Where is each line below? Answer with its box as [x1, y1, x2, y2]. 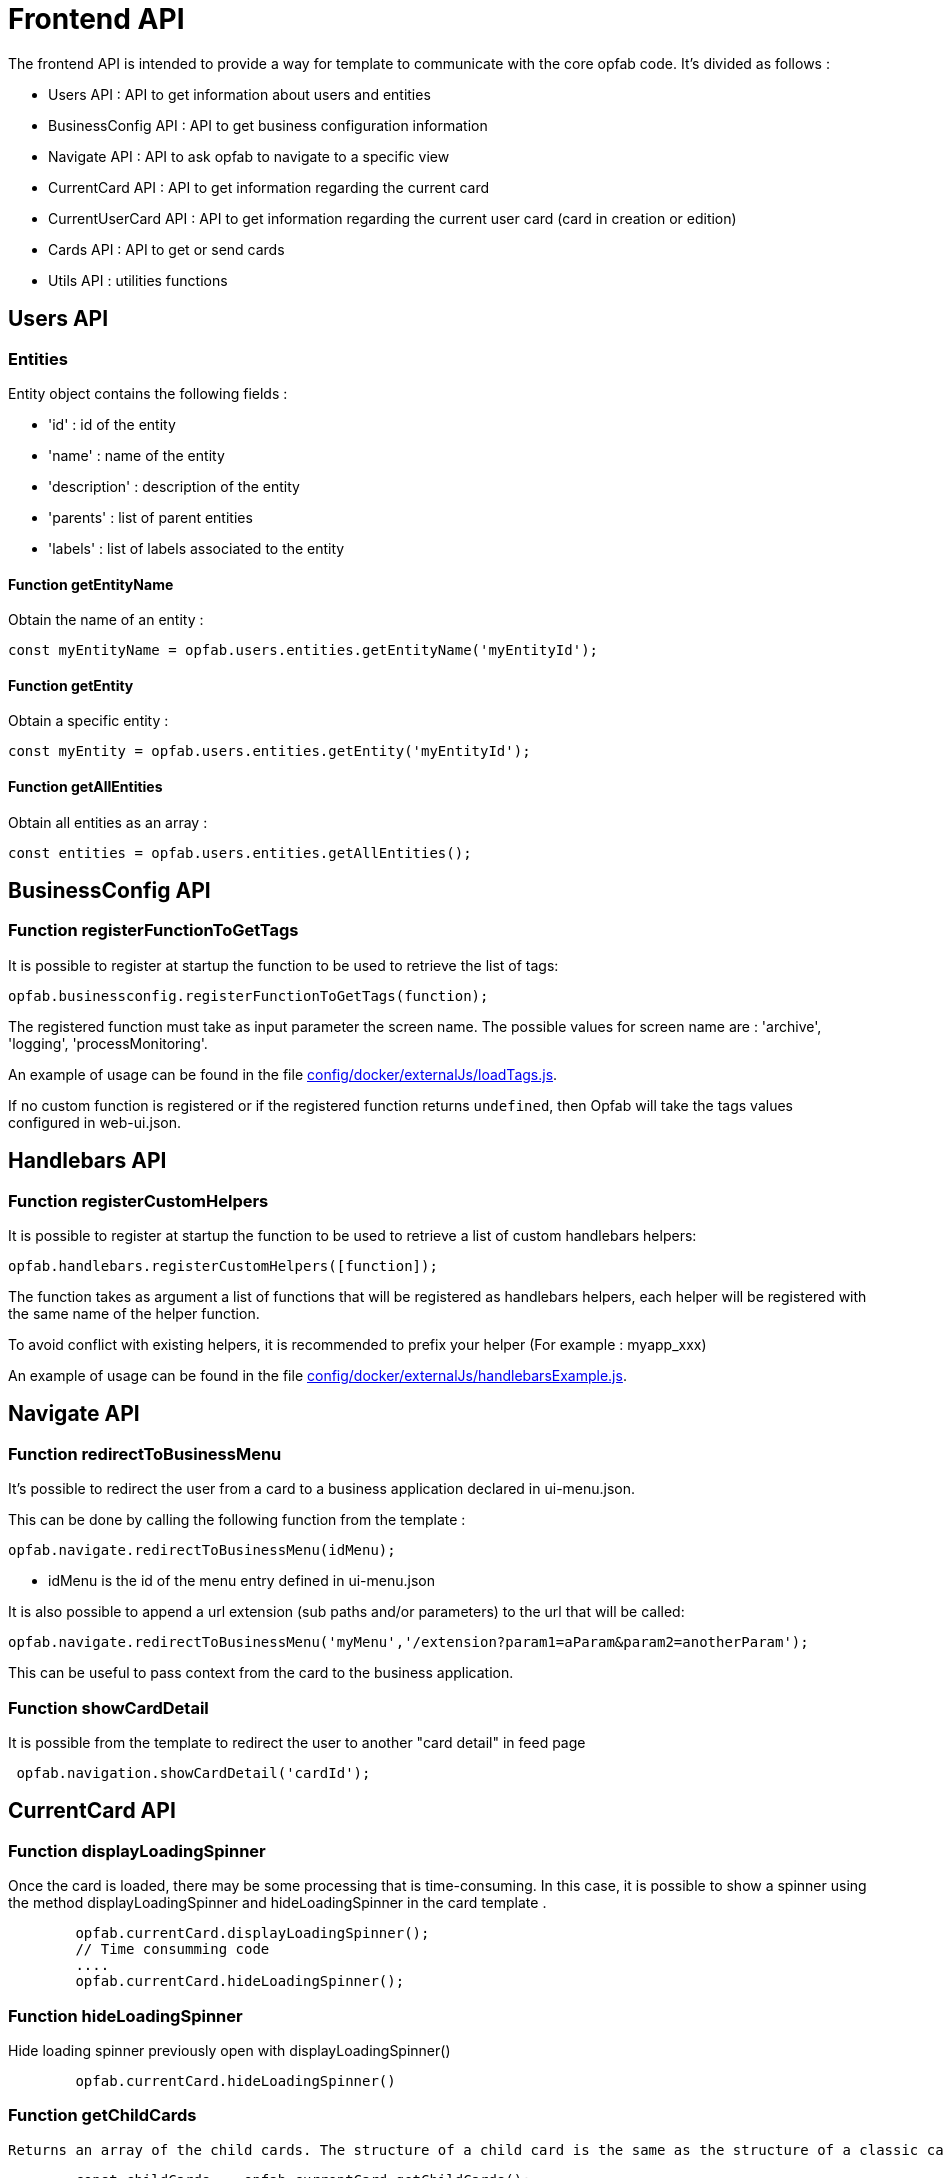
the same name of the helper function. [8, 1305, 260, 1323]
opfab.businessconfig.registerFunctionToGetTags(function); [8, 987, 489, 1004]
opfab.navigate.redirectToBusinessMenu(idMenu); [8, 1542, 396, 1559]
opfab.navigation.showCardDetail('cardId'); [16, 1765, 371, 1782]
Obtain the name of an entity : [8, 611, 204, 629]
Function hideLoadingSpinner [8, 2005, 243, 2026]
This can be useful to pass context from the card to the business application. [8, 1664, 514, 1682]
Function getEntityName [8, 575, 174, 593]
